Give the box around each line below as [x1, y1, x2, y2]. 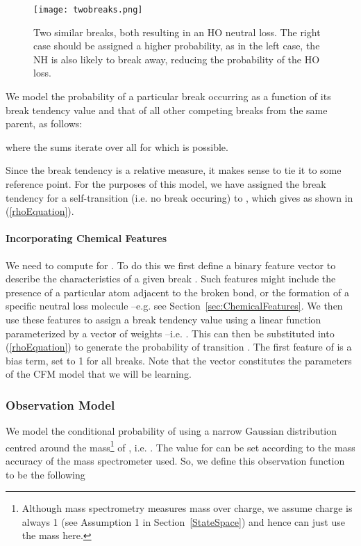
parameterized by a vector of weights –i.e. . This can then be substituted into [6, 326, 335, 340]
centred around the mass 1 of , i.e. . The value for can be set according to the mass [6, 437, 355, 454]
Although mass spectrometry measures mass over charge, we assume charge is [22, 501, 353, 515]
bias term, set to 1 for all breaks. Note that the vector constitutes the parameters [6, 353, 352, 367]
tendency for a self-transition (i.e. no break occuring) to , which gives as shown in [6, 190, 353, 204]
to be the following [6, 467, 85, 481]
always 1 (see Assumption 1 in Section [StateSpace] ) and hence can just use [22, 514, 345, 529]
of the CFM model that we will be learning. [6, 367, 192, 381]
